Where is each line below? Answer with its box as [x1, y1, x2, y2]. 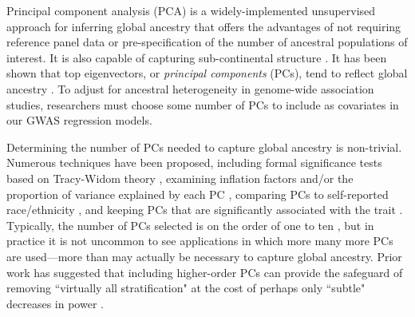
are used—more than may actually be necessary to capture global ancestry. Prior [6, 248, 402, 264]
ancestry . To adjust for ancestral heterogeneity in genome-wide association [6, 80, 374, 97]
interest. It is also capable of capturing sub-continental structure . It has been [6, 49, 387, 65]
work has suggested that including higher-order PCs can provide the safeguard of [6, 264, 403, 280]
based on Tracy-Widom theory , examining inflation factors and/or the [6, 169, 354, 186]
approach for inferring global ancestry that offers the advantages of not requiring [6, 18, 401, 34]
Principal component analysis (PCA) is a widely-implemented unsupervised [6, 2, 376, 18]
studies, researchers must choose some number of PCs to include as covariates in [6, 96, 399, 113]
